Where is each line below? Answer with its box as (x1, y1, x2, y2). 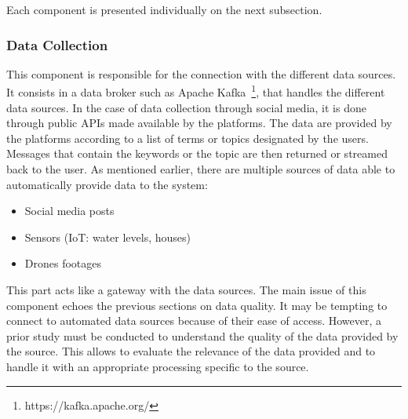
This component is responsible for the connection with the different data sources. (6, 65, 396, 82)
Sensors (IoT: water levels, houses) (24, 228, 191, 245)
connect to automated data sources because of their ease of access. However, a (6, 312, 382, 329)
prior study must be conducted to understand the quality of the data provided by (6, 327, 399, 344)
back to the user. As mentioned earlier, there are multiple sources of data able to (6, 161, 395, 177)
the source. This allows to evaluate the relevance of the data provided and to (6, 343, 376, 359)
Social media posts (24, 202, 115, 219)
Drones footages (24, 255, 102, 271)
